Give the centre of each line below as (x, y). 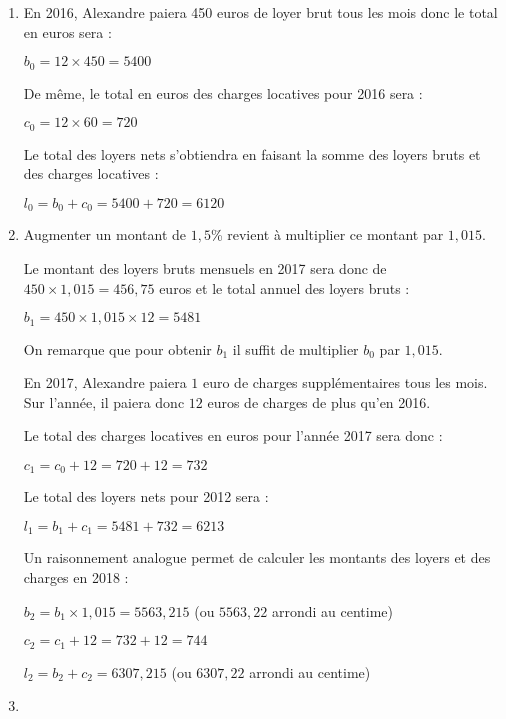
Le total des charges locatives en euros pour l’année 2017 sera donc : (233, 435)
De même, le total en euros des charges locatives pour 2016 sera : (223, 92)
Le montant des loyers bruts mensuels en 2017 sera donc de (205, 267)
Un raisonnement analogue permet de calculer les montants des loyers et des (257, 557)
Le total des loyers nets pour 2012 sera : (146, 496)
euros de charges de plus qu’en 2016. (319, 401)
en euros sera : (67, 31)
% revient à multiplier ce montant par (327, 234)
